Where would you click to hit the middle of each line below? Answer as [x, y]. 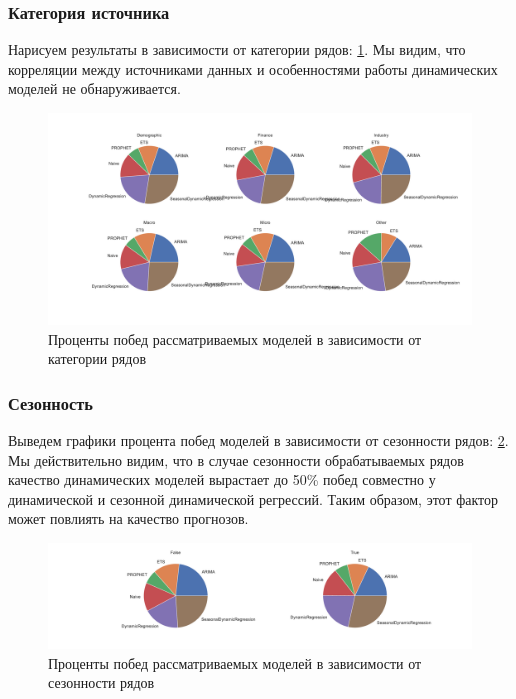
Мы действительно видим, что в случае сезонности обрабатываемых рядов [236, 459]
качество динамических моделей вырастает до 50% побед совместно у [222, 479]
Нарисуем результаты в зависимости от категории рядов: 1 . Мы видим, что [237, 49]
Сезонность [50, 402]
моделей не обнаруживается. [94, 88]
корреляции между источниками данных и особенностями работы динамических [253, 68]
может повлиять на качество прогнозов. [128, 518]
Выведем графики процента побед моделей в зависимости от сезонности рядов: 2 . [258, 440]
